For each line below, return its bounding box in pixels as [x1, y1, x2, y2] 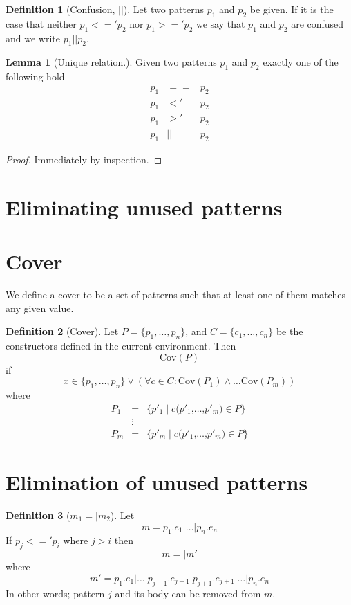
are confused [291, 16, 344, 30]
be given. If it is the [249, 2, 334, 16]
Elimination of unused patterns [6, 468, 308, 496]
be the [276, 324, 303, 338]
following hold [6, 69, 65, 84]
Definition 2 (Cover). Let [6, 324, 119, 338]
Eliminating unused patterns [6, 192, 283, 221]
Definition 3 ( [6, 507, 70, 522]
